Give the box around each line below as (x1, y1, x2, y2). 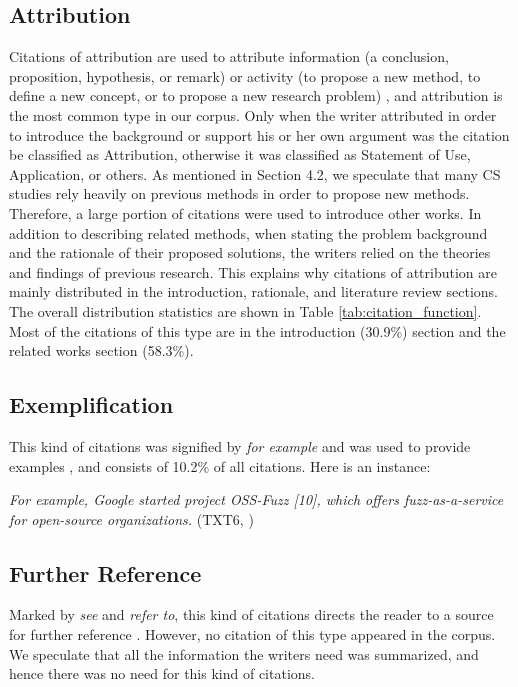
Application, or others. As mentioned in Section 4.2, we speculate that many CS (9, 163, 501, 184)
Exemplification (9, 389, 174, 420)
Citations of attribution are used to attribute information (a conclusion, (9, 46, 449, 67)
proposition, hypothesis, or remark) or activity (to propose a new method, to (9, 65, 481, 86)
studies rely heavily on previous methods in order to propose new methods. (9, 183, 470, 204)
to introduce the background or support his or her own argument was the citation (9, 124, 510, 145)
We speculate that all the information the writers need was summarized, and (9, 643, 479, 664)
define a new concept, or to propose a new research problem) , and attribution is (9, 85, 503, 106)
